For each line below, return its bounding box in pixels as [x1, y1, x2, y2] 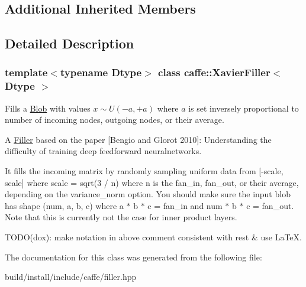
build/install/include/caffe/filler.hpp [5, 270, 137, 283]
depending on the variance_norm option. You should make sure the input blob [5, 188, 291, 200]
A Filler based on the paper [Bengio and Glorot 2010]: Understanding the [5, 133, 272, 145]
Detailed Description [5, 34, 134, 53]
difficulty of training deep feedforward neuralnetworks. [5, 145, 202, 157]
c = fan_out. [246, 199, 294, 211]
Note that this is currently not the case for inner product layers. [5, 211, 237, 223]
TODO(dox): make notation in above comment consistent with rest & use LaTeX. [5, 231, 302, 243]
